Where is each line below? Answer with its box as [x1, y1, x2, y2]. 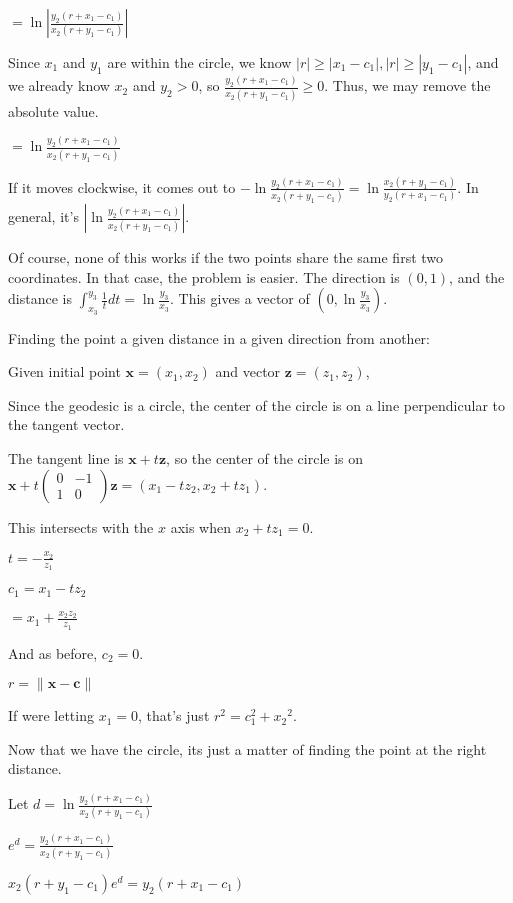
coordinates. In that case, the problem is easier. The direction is [8, 266, 400, 287]
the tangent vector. [8, 414, 125, 435]
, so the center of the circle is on [166, 448, 364, 469]
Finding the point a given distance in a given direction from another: [8, 327, 430, 348]
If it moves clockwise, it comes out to [8, 176, 236, 197]
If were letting [8, 705, 94, 726]
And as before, [8, 642, 98, 663]
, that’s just [138, 705, 210, 726]
